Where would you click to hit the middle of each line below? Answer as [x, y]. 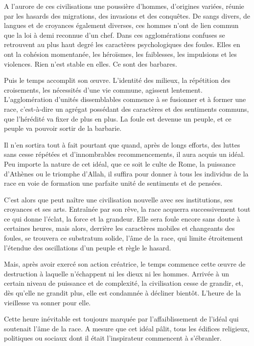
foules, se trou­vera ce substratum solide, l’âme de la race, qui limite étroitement [124, 238]
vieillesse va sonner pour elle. [47, 302]
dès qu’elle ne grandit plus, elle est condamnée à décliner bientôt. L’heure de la [123, 293]
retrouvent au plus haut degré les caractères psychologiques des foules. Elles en [122, 44]
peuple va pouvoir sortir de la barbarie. [63, 128]
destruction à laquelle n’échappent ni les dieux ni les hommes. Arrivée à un [117, 273]
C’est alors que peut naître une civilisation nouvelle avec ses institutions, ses [118, 199]
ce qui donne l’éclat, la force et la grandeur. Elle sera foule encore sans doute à [122, 218]
